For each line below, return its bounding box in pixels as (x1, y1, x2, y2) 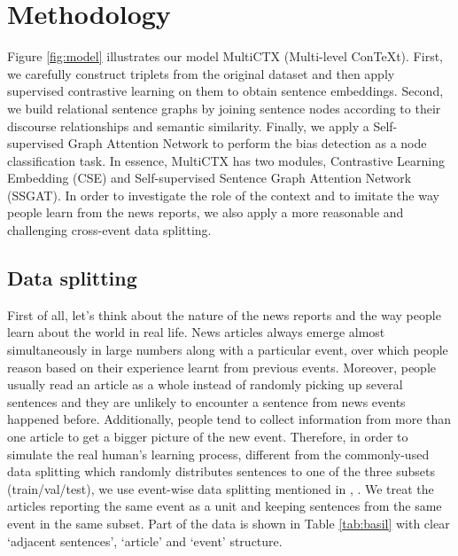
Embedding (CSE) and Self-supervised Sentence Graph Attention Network (7, 168, 412, 187)
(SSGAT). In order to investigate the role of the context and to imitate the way (7, 185, 439, 204)
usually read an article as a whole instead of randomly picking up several (7, 375, 403, 394)
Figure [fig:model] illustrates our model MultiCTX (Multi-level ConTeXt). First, (7, 47, 443, 66)
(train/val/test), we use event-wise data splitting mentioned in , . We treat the (7, 479, 434, 497)
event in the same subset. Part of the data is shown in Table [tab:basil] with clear (7, 513, 450, 532)
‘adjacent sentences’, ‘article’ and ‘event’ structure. (7, 531, 283, 550)
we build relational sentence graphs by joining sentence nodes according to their (7, 98, 441, 117)
